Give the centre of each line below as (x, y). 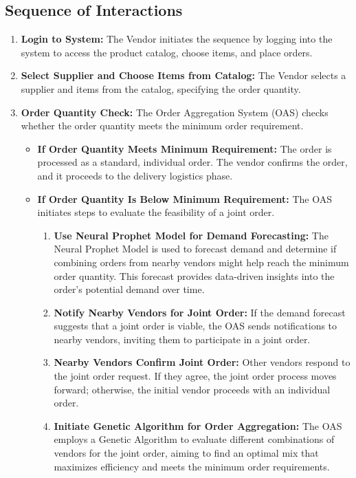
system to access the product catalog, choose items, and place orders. (167, 52)
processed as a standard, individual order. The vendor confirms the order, (192, 162)
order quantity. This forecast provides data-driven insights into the (194, 275)
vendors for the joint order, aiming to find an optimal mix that (186, 453)
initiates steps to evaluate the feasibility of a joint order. (156, 212)
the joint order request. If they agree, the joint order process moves (195, 376)
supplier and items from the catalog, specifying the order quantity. (161, 88)
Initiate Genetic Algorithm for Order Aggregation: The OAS (198, 425)
